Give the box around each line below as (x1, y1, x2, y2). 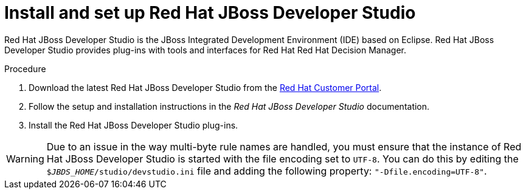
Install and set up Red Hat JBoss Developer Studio (4, 2, 416, 23)
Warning (6, 152, 44, 165)
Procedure (4, 63, 46, 74)
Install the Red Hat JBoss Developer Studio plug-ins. (29, 119, 238, 130)
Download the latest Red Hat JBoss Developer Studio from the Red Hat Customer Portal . (29, 82, 382, 93)
